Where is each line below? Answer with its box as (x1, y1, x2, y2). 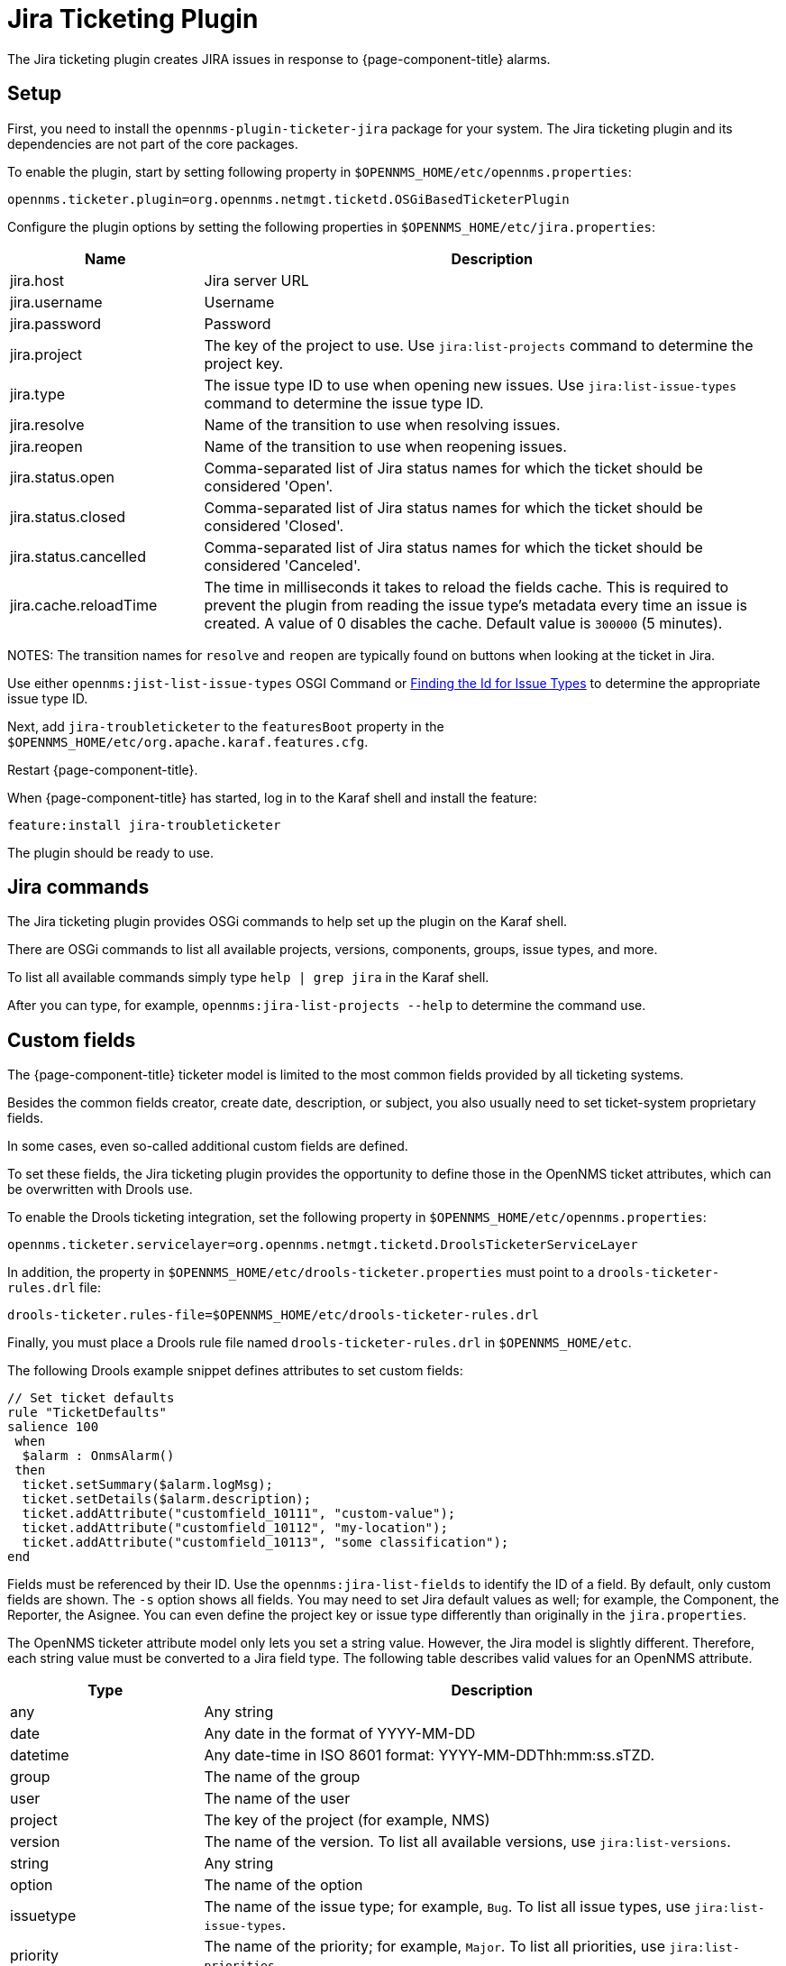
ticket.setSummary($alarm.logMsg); (22, 1477, 274, 1493)
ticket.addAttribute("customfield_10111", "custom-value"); (22, 1506, 456, 1521)
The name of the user (204, 1789, 351, 1808)
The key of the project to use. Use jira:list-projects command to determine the (204, 335, 754, 354)
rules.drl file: (7, 1280, 101, 1296)
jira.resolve (10, 415, 85, 434)
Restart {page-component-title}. (7, 761, 198, 777)
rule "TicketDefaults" (7, 1405, 168, 1420)
